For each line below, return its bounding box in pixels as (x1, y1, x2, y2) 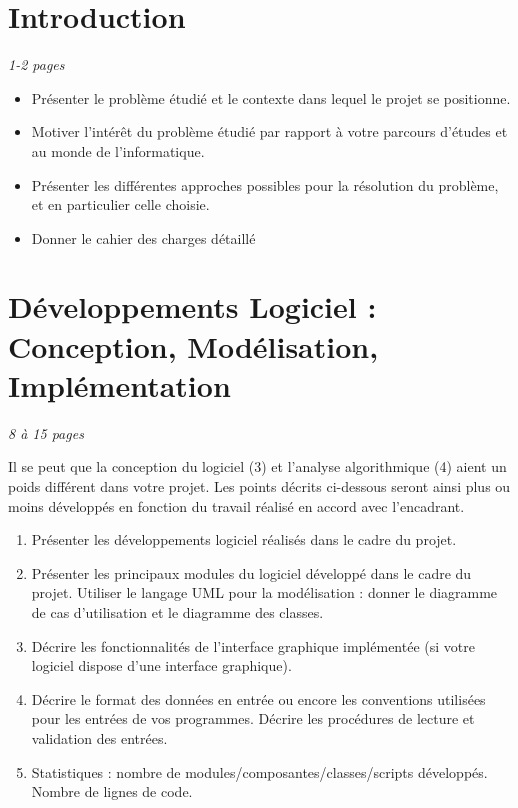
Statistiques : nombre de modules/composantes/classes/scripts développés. (31, 761, 488, 782)
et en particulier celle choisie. (31, 194, 210, 215)
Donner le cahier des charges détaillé (31, 227, 256, 248)
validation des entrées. (31, 727, 168, 748)
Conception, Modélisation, (8, 325, 379, 366)
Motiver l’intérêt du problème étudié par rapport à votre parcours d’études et (31, 121, 508, 142)
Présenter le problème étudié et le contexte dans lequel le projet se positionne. (31, 87, 511, 108)
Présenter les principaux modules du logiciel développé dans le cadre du (31, 562, 472, 583)
